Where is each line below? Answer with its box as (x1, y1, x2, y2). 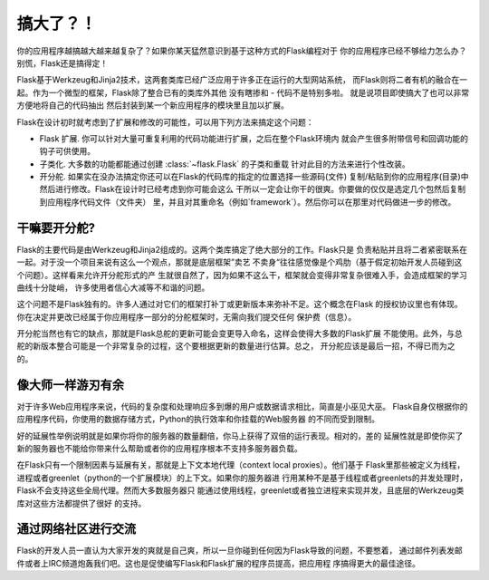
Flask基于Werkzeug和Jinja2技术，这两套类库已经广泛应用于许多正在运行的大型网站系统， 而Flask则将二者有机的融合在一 (16, 74, 468, 85)
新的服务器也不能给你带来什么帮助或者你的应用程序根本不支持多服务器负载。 (16, 442, 302, 453)
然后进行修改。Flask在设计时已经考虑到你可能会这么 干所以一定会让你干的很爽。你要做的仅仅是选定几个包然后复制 (39, 184, 466, 195)
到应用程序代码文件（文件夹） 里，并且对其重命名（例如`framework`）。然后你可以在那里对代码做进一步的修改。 (39, 196, 456, 208)
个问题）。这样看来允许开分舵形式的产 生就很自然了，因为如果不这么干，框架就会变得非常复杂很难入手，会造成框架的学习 (16, 269, 467, 280)
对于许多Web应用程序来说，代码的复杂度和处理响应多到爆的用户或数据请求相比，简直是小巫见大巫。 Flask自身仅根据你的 (16, 401, 468, 411)
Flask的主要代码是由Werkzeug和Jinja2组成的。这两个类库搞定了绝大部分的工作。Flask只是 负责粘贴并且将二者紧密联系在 (16, 244, 468, 255)
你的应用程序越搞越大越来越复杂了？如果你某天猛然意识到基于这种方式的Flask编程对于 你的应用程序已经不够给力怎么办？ (16, 45, 467, 56)
